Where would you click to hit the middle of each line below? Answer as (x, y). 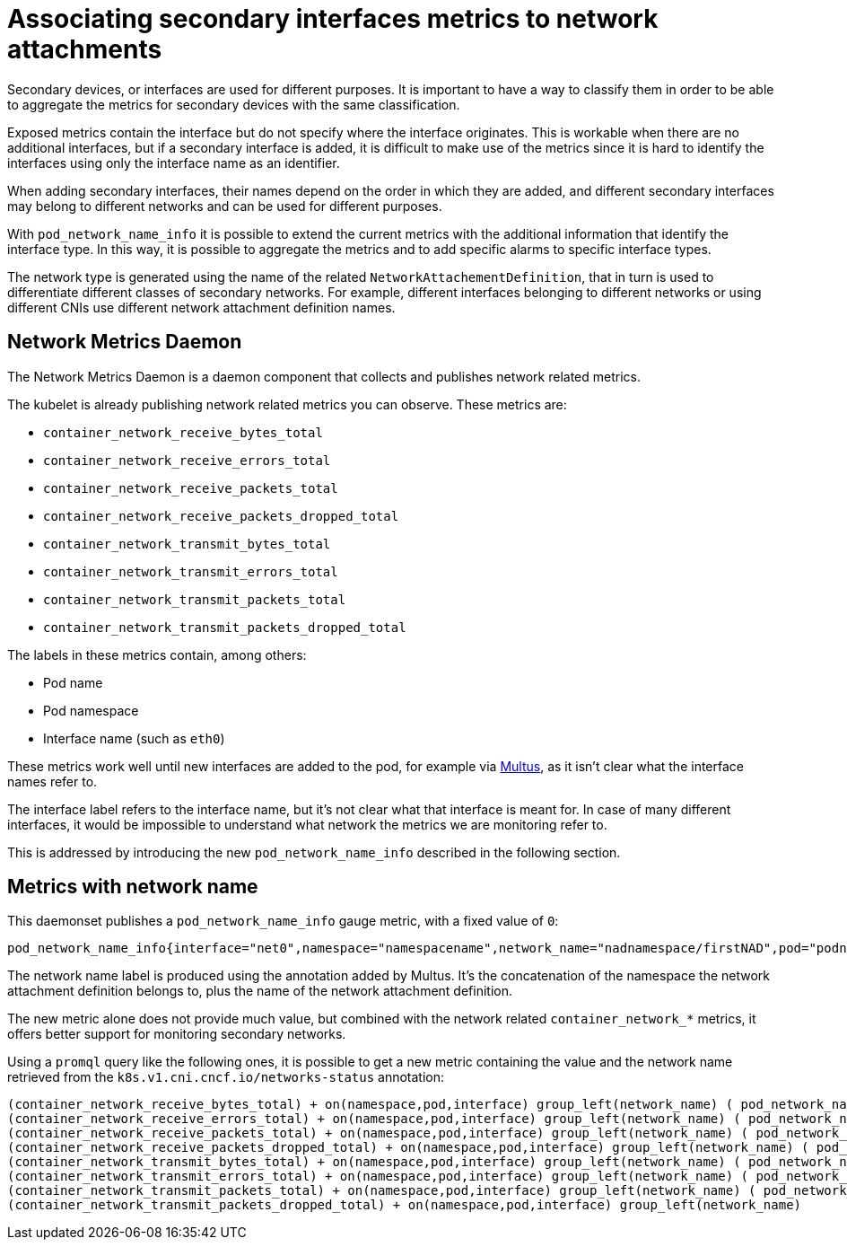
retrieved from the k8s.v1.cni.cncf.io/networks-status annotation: (226, 1077)
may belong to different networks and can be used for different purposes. (225, 206)
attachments (85, 49)
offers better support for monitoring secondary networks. (177, 1034)
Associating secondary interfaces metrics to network (333, 19)
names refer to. (52, 781)
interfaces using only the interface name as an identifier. (174, 162)
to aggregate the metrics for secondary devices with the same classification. (234, 104)
